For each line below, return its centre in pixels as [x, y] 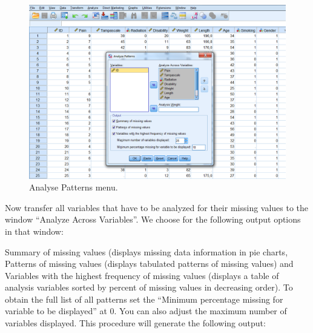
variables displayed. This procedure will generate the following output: [135, 323]
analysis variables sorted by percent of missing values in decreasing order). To [149, 287]
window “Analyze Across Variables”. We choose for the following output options [153, 219]
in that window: [34, 231]
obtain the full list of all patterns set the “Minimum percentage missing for [144, 299]
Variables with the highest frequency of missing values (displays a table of [142, 275]
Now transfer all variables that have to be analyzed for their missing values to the [157, 207]
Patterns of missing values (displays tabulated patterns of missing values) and [149, 264]
